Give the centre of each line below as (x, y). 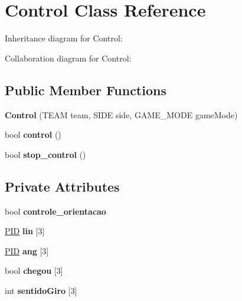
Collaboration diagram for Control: (68, 58)
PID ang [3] (27, 250)
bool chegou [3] (34, 271)
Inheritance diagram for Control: (64, 38)
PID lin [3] (25, 231)
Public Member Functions (86, 90)
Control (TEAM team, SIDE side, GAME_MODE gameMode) (121, 114)
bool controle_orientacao (55, 211)
